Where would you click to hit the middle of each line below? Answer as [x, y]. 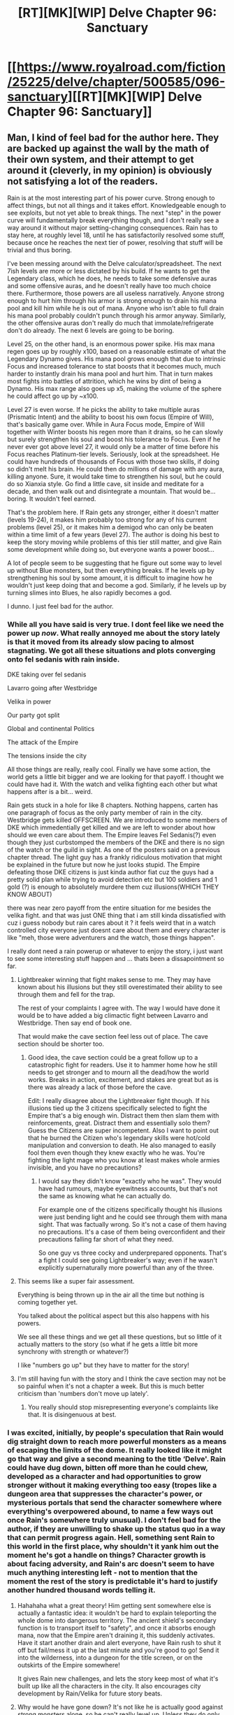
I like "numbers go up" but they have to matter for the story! [103, 1365]
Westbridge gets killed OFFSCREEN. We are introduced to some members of [117, 820]
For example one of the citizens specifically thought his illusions [130, 1210]
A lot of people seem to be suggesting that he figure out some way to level [115, 563]
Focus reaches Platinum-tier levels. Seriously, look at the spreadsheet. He [114, 454]
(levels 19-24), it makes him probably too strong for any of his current [107, 520]
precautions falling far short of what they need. [106, 1239]
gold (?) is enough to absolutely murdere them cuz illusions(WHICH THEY [113, 887]
